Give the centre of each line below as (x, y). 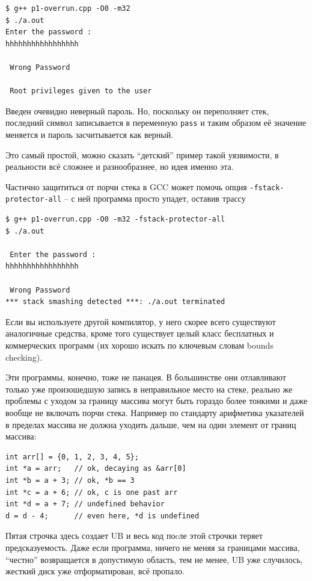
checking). (24, 357)
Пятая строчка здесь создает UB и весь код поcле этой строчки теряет (134, 536)
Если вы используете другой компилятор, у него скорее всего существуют (141, 321)
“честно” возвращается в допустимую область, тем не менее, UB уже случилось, (154, 559)
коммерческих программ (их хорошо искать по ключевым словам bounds (139, 345)
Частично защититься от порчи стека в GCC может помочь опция (126, 186)
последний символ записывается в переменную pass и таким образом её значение (156, 123)
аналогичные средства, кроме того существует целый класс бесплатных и (140, 333)
